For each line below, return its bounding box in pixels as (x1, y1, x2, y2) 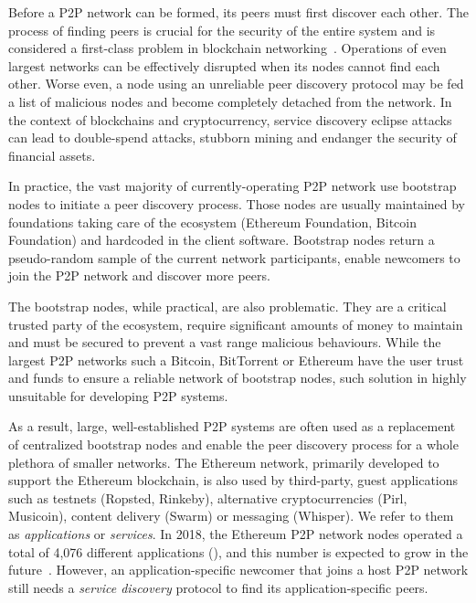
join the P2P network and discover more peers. (8, 266, 270, 285)
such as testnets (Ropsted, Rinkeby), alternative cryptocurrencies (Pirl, (8, 488, 407, 507)
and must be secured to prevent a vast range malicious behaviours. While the (8, 333, 441, 352)
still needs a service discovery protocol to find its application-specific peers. (8, 577, 428, 597)
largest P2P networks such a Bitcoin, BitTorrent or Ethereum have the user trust (8, 350, 464, 369)
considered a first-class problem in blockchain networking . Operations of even (8, 38, 447, 58)
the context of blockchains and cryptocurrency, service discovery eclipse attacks (8, 110, 452, 129)
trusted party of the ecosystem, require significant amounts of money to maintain (8, 314, 463, 333)
